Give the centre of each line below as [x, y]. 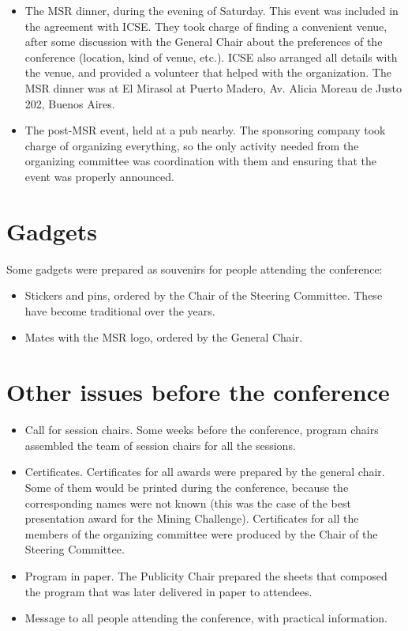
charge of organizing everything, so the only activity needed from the [192, 145]
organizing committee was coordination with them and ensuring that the [200, 161]
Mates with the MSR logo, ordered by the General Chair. [164, 337]
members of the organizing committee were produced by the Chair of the [201, 533]
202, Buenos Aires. [70, 103]
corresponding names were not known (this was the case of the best [188, 503]
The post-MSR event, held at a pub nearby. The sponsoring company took [205, 130]
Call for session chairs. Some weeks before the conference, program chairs [202, 430]
